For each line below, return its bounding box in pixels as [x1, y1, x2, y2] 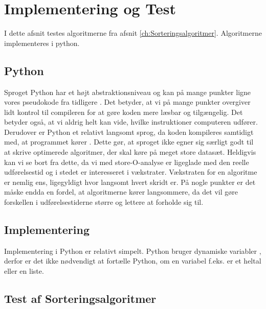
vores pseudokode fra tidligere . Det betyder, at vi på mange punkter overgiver [4, 97, 251, 107]
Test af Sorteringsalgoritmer [4, 291, 157, 306]
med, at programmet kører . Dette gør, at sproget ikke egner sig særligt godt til [4, 136, 254, 147]
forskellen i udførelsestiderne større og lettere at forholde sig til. [4, 197, 204, 207]
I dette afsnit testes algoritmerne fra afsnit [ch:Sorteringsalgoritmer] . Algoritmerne [4, 28, 262, 38]
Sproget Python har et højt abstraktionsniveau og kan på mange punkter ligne [4, 86, 251, 97]
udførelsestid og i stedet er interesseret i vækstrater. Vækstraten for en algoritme [4, 167, 257, 177]
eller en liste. [4, 266, 44, 276]
